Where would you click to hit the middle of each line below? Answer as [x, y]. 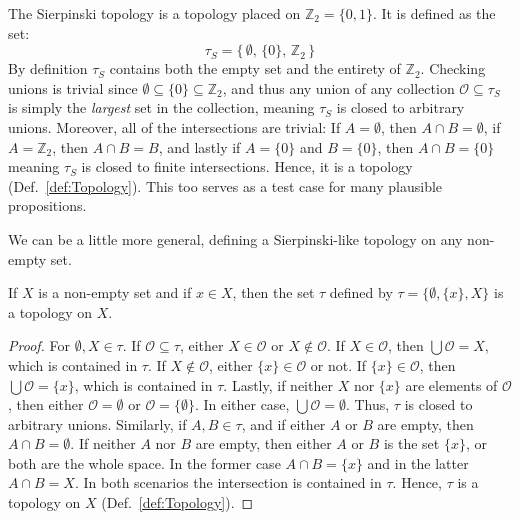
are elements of [451, 384]
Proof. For [39, 345]
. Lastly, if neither [278, 384]
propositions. [47, 205]
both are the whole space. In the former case [144, 462]
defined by [361, 292]
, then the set [273, 292]
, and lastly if [199, 146]
